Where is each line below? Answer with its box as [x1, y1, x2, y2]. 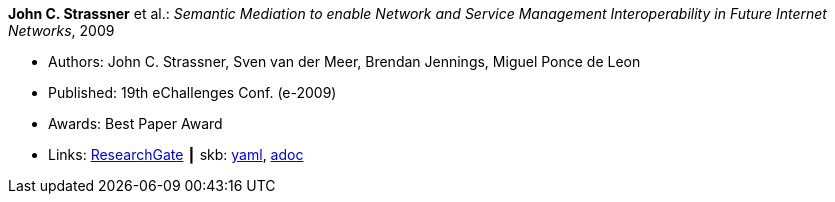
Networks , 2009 [8, 22, 115, 39]
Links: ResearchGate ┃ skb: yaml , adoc [48, 146, 304, 163]
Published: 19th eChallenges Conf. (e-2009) [48, 84, 337, 101]
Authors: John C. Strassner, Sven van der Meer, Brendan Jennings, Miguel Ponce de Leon [48, 53, 641, 70]
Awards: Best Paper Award [48, 115, 223, 132]
